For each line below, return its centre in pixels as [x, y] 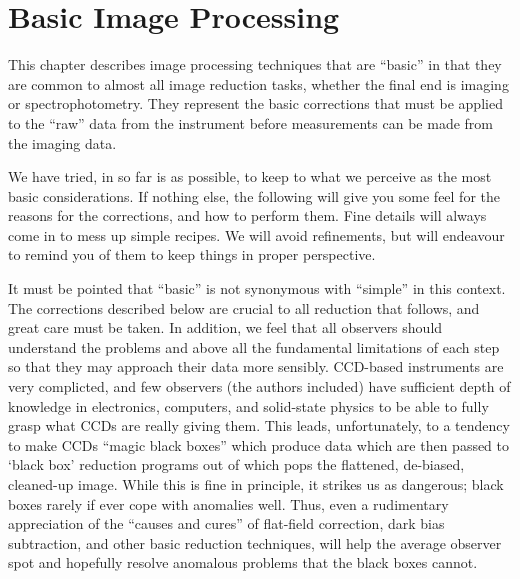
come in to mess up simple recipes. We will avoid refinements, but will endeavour [256, 234]
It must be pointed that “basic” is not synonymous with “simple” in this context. [257, 288]
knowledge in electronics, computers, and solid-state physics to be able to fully [248, 405]
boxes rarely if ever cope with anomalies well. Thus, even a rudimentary [228, 503]
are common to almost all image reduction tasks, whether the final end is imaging [258, 83]
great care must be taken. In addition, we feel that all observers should [225, 327]
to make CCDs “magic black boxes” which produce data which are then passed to [259, 444]
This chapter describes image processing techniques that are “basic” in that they [255, 64]
